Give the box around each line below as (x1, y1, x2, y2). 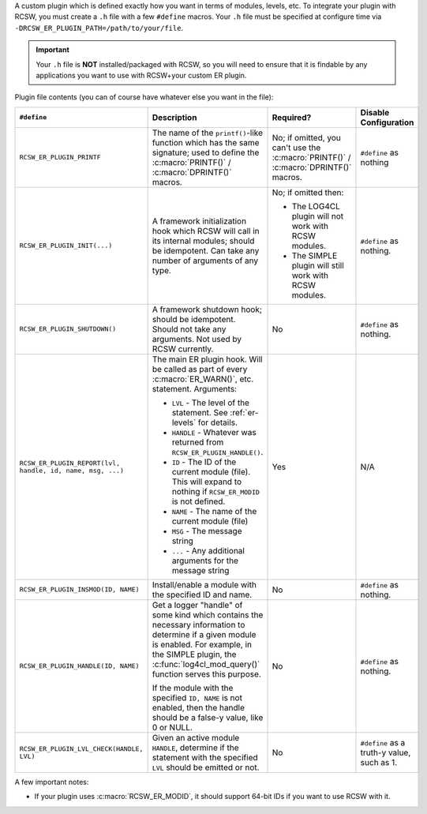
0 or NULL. (152, 722, 193, 733)
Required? (272, 111, 312, 122)
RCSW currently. (152, 343, 214, 354)
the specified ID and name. (152, 589, 253, 600)
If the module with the (152, 682, 234, 693)
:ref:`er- (230, 407, 259, 418)
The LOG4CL (291, 201, 341, 212)
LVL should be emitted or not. (152, 762, 260, 773)
